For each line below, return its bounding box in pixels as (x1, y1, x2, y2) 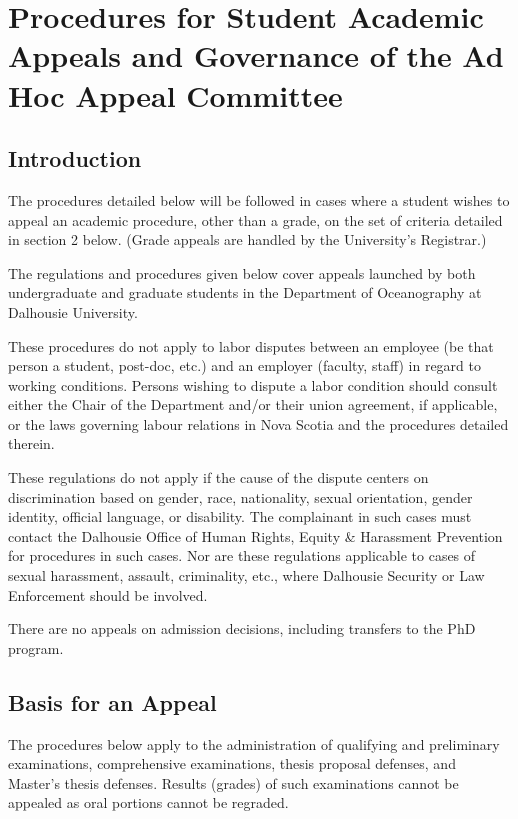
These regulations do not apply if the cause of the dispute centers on (8, 467, 429, 488)
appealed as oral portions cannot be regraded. (8, 792, 289, 813)
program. (8, 637, 64, 658)
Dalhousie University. (8, 301, 138, 322)
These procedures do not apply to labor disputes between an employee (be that (8, 335, 494, 356)
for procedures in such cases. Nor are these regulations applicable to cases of (8, 545, 476, 566)
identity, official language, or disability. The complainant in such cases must (8, 506, 472, 527)
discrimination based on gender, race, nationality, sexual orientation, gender (8, 486, 473, 507)
